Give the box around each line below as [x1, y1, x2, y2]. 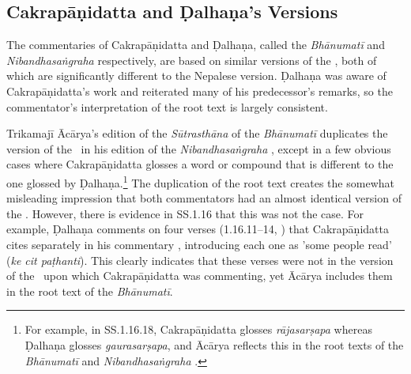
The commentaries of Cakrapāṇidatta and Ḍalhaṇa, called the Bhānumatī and [6, 36, 385, 53]
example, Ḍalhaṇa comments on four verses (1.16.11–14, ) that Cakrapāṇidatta [6, 221, 389, 237]
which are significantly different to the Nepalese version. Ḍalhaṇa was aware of [6, 67, 386, 84]
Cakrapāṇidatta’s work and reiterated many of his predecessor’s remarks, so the [6, 82, 393, 99]
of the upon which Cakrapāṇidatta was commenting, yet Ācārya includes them [6, 267, 393, 284]
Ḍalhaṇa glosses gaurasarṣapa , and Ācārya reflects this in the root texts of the [25, 336, 404, 353]
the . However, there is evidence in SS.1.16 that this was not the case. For [6, 205, 364, 221]
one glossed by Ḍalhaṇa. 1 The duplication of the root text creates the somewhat [6, 172, 394, 191]
